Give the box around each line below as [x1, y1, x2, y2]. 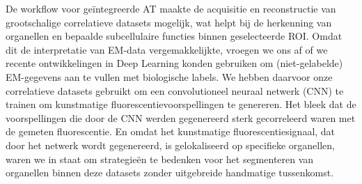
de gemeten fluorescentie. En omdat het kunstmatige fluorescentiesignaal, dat [6, 124, 336, 139]
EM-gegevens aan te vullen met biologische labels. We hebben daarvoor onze [6, 69, 333, 84]
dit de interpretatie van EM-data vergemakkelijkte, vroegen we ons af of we [6, 42, 328, 56]
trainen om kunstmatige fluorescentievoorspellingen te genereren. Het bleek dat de [6, 97, 356, 112]
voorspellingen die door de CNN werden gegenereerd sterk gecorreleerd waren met [6, 110, 356, 125]
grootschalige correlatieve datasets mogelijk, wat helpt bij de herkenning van [6, 15, 332, 29]
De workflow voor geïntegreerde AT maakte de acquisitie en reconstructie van [6, 1, 336, 15]
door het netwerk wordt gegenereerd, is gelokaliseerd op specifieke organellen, [6, 137, 335, 152]
